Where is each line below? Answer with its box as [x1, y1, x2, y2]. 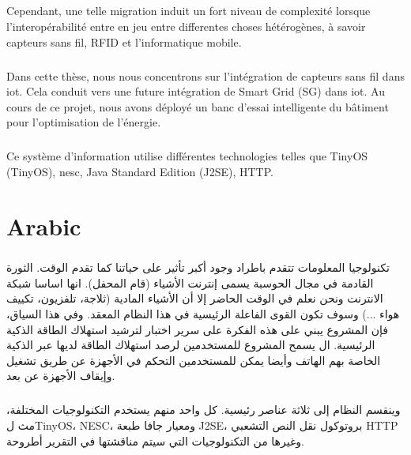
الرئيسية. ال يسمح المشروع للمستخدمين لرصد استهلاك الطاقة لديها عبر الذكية [6, 337, 375, 353]
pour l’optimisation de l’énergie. [6, 114, 161, 130]
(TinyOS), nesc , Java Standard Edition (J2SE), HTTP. [6, 163, 273, 179]
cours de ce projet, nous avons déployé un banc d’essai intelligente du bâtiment [6, 98, 389, 115]
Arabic [6, 209, 81, 242]
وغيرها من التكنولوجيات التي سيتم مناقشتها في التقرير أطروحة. [6, 432, 304, 449]
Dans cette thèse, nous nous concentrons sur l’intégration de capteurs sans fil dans [6, 67, 405, 84]
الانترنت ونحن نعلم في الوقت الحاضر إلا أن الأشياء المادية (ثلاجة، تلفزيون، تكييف [6, 290, 383, 306]
